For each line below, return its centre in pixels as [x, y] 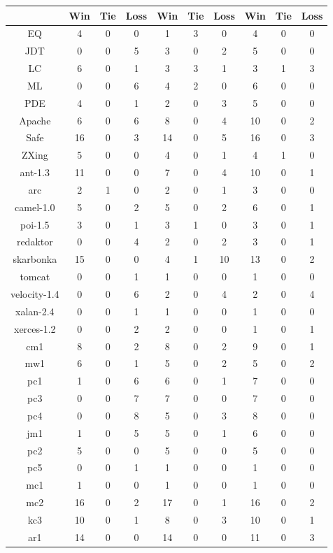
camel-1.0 [35, 207]
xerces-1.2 [35, 328]
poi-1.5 [35, 224]
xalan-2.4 [35, 311]
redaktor [35, 242]
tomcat [35, 276]
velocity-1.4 [35, 294]
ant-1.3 [35, 172]
